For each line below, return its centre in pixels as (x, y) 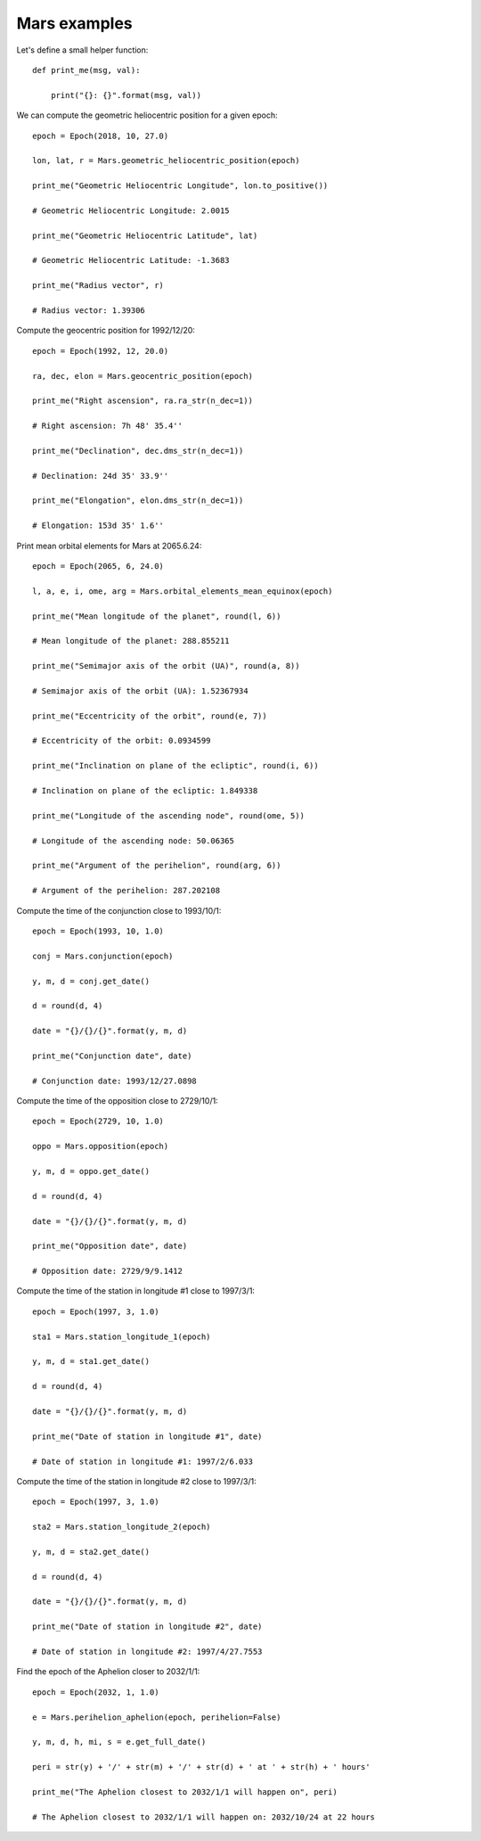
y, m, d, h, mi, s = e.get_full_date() (119, 1742)
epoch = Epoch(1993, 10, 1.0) (98, 931)
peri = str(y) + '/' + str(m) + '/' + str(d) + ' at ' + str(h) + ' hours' (201, 1767)
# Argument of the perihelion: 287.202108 (126, 891)
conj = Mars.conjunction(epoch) (103, 956)
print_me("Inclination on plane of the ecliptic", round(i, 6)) (176, 766)
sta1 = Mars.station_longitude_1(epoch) (122, 1336)
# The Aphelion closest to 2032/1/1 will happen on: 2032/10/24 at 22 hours (204, 1817)
